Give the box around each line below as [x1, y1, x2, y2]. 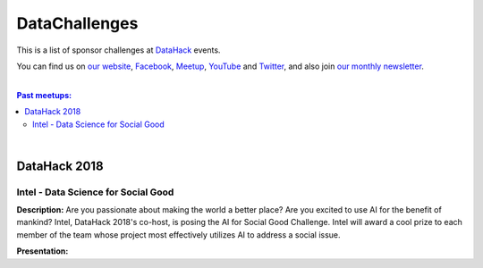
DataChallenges [16, 13, 139, 33]
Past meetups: [16, 89, 72, 100]
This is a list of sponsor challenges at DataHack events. [16, 45, 221, 55]
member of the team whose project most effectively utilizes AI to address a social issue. [16, 229, 341, 240]
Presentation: [16, 246, 69, 256]
